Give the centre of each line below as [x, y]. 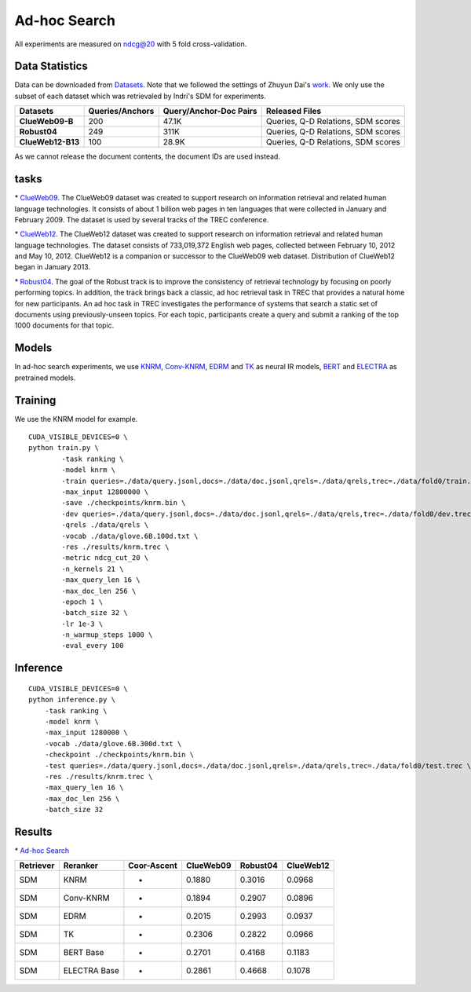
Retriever [37, 866]
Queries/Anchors [121, 112]
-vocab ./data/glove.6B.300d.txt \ [113, 743]
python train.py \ [64, 448]
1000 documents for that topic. [64, 325]
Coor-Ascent [153, 866]
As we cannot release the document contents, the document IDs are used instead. [147, 156]
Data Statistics [51, 66]
